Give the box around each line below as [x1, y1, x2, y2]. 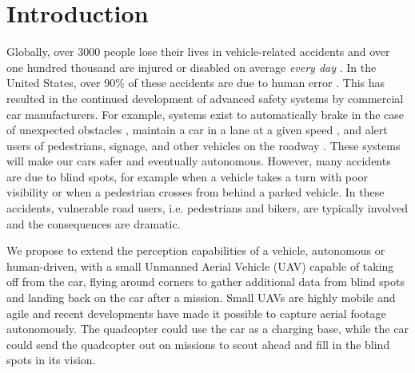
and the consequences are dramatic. [6, 215, 181, 232]
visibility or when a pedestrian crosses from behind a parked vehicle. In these [6, 184, 385, 200]
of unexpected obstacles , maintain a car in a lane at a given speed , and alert [6, 121, 388, 138]
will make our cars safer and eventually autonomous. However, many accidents [6, 153, 391, 169]
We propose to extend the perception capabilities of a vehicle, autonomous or [6, 242, 385, 259]
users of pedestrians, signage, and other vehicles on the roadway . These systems [6, 137, 401, 153]
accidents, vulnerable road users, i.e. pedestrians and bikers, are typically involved [6, 200, 408, 216]
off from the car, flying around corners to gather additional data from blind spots [6, 273, 405, 290]
